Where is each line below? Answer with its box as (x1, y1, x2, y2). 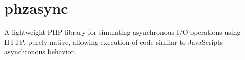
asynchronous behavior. (4, 46, 76, 57)
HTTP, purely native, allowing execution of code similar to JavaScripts (4, 36, 223, 47)
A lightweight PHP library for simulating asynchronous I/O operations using (4, 27, 241, 37)
